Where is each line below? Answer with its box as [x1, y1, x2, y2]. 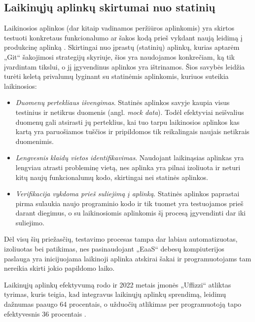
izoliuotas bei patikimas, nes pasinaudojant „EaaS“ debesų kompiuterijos [4, 244, 224, 254]
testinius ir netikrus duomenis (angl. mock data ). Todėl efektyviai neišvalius [15, 107, 244, 117]
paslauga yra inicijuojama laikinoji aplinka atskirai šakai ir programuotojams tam [4, 253, 252, 263]
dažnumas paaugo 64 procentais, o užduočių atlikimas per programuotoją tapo [4, 299, 242, 309]
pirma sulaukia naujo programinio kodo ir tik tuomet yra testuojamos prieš [15, 198, 244, 208]
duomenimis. [15, 136, 54, 146]
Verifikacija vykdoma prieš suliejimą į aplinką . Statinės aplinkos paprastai [15, 188, 240, 199]
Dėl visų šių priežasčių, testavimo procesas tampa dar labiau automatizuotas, [4, 234, 238, 244]
